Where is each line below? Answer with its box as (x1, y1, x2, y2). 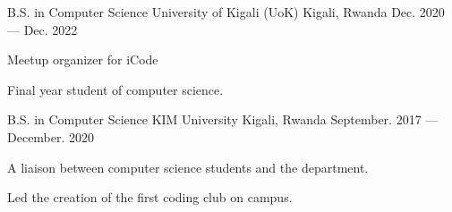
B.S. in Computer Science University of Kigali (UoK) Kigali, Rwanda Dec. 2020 (7, 3, 445, 21)
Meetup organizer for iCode (7, 50, 158, 69)
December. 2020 (7, 127, 95, 146)
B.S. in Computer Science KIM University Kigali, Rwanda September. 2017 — (7, 110, 439, 129)
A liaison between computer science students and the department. (7, 157, 369, 176)
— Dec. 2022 (7, 20, 78, 38)
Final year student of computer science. (7, 80, 224, 98)
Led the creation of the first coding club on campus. (7, 188, 293, 207)
